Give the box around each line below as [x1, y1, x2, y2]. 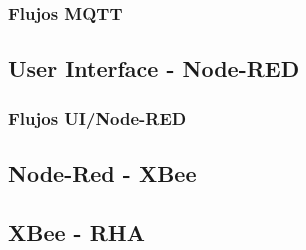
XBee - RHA [8, 216, 145, 247]
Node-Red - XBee [8, 157, 197, 188]
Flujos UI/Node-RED [8, 105, 187, 130]
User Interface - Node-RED [8, 53, 300, 84]
